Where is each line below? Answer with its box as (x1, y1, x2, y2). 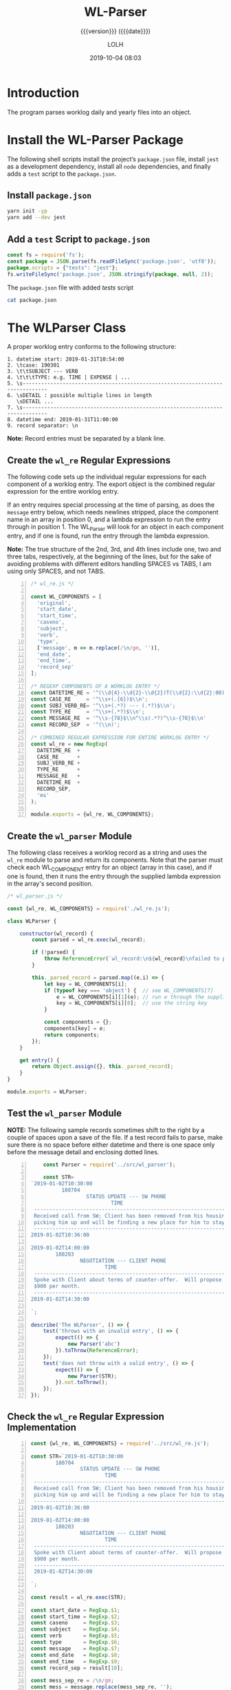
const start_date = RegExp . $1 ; (30, 1607, 120, 1613)
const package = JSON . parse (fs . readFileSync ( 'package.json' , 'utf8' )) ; (7, 258, 217, 265)
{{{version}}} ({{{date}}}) (80, 27, 151, 35)
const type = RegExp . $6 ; (30, 1639, 120, 1646)
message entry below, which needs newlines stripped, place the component (7, 508, 219, 516)
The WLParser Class (7, 320, 126, 335)
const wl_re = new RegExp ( (30, 741, 109, 747)
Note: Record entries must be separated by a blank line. (7, 434, 166, 443)
